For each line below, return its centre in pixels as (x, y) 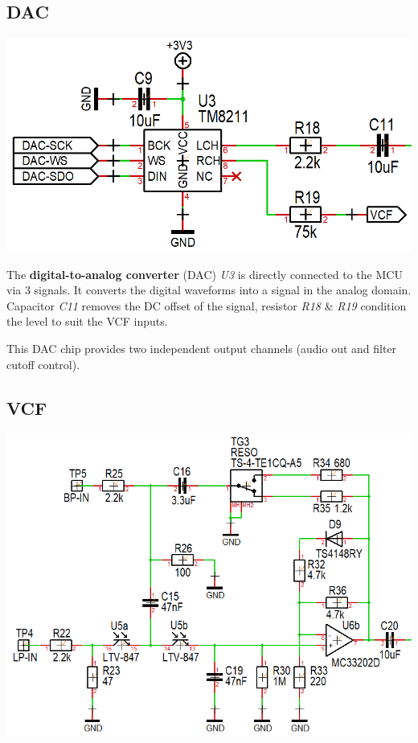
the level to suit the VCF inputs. (87, 321)
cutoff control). (43, 364)
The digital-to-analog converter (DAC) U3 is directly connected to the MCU (205, 274)
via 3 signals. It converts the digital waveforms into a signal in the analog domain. (209, 290)
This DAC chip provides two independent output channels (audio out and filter (202, 348)
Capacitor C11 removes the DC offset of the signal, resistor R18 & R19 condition (207, 305)
